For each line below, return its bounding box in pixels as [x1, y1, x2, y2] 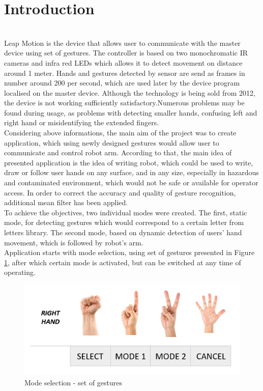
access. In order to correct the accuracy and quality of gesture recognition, [4, 187, 236, 198]
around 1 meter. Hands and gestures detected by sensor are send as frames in [4, 67, 245, 78]
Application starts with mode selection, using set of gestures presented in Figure [4, 247, 255, 258]
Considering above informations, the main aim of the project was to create [4, 127, 237, 138]
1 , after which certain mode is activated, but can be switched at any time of [4, 257, 241, 267]
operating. [4, 267, 36, 277]
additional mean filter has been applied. [4, 197, 128, 208]
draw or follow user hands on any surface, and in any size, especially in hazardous [4, 167, 259, 178]
